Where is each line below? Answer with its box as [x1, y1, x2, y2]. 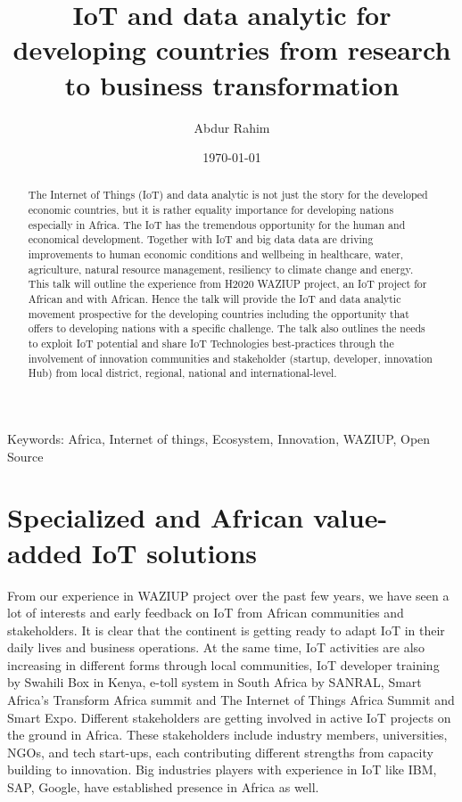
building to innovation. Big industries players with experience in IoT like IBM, [7, 760, 437, 779]
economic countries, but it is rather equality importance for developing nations [28, 202, 394, 217]
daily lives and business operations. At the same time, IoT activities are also [7, 638, 425, 657]
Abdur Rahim [194, 118, 270, 136]
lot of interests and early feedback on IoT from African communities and [7, 603, 404, 622]
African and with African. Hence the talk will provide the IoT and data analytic [28, 291, 401, 307]
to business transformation [64, 66, 400, 102]
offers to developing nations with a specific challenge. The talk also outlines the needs [28, 321, 425, 336]
